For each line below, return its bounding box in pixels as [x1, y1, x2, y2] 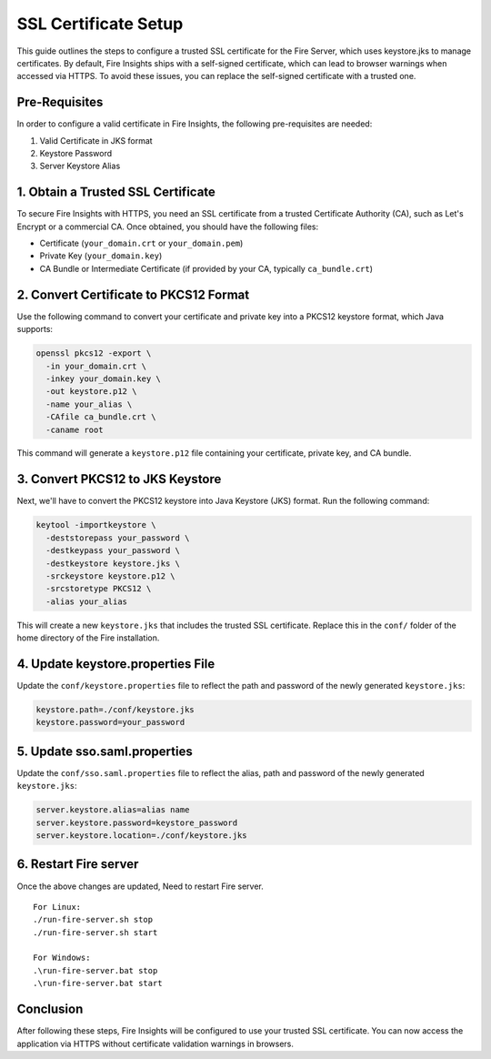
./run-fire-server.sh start [33, 927, 158, 937]
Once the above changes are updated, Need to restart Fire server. [16, 881, 264, 892]
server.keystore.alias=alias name [35, 805, 190, 815]
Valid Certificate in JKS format [39, 135, 154, 146]
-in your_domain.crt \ [45, 360, 147, 371]
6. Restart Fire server [16, 856, 139, 872]
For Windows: [33, 953, 91, 963]
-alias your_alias [45, 596, 127, 607]
